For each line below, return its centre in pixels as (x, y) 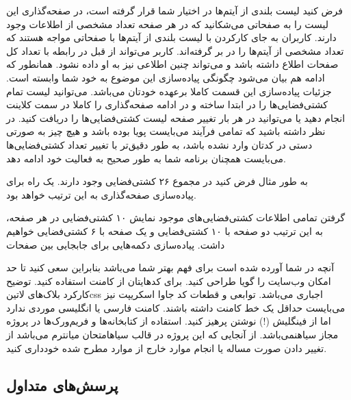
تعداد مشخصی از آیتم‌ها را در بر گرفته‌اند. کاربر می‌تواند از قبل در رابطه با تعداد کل (175, 50)
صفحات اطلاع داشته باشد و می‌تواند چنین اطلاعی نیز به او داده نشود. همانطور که (172, 64)
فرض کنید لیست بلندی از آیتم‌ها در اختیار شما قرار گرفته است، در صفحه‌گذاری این (174, 10)
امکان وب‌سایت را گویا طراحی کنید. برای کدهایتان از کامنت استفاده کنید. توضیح (169, 280)
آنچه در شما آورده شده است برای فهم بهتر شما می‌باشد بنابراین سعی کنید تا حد (170, 267)
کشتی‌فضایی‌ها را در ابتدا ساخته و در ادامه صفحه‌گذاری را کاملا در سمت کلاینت (167, 104)
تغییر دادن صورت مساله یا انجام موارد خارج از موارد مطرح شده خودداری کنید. (167, 348)
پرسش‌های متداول (62, 385)
